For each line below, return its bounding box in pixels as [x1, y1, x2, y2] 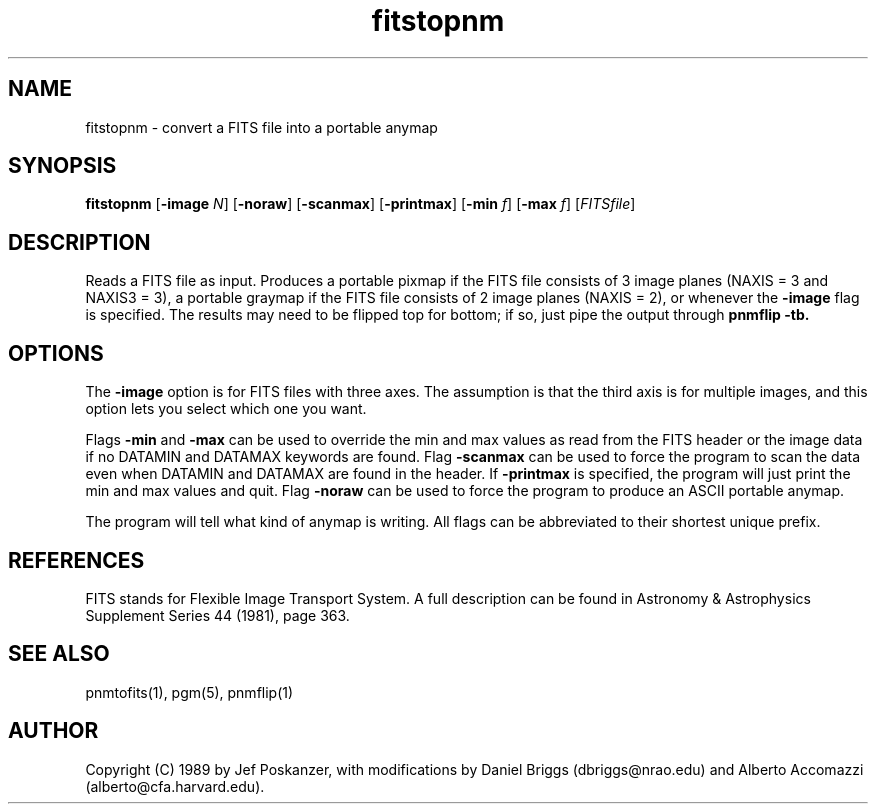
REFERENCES [8, 547, 145, 573]
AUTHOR [8, 718, 99, 744]
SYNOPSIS [8, 153, 117, 179]
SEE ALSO [8, 641, 110, 667]
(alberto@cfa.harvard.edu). [85, 777, 265, 795]
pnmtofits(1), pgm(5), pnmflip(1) [85, 683, 294, 701]
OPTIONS [8, 340, 104, 366]
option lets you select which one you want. [85, 400, 367, 418]
